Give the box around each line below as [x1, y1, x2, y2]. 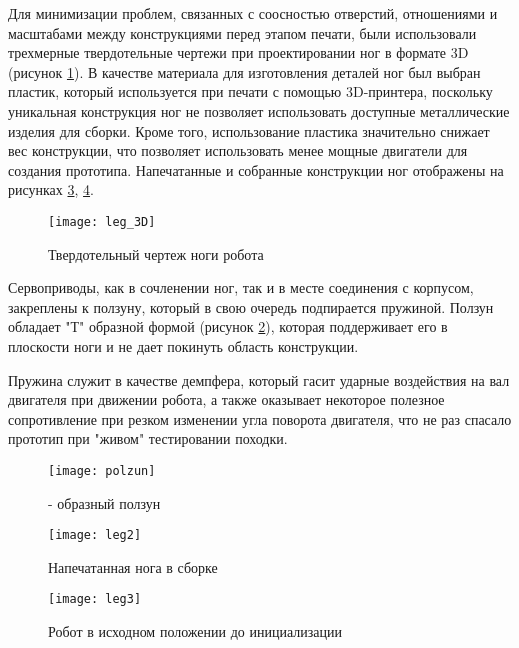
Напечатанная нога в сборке [48, 556, 218, 577]
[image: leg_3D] [48, 214, 156, 229]
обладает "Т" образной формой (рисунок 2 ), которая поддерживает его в [8, 316, 448, 337]
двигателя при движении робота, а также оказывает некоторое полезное [8, 389, 445, 410]
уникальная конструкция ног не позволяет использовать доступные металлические [8, 100, 510, 121]
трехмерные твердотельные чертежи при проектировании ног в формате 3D [8, 42, 469, 63]
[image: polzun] [48, 463, 156, 478]
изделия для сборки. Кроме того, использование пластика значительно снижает [8, 120, 490, 141]
